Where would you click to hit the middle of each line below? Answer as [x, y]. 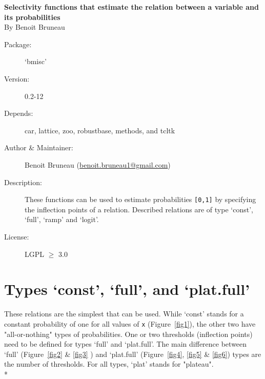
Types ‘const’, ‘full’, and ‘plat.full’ [127, 289]
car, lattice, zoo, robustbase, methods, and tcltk [100, 130]
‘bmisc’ [36, 61]
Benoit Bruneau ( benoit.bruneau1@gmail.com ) [98, 164]
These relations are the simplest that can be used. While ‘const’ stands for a [124, 314]
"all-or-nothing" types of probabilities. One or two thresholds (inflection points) [128, 334]
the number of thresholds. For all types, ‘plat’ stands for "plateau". [109, 364]
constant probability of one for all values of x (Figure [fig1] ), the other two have [130, 323]
